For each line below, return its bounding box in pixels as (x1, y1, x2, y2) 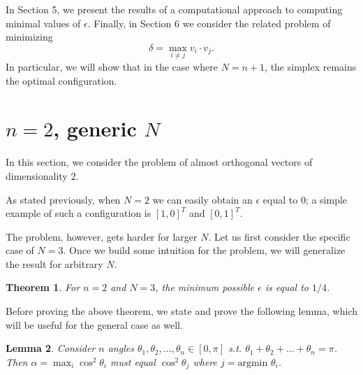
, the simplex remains (265, 59, 357, 73)
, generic (53, 114, 137, 143)
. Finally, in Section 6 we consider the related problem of (87, 15, 331, 30)
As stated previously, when (6, 192, 121, 206)
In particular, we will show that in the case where (6, 59, 218, 73)
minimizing (6, 29, 53, 44)
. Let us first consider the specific (208, 229, 350, 243)
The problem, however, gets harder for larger (6, 229, 198, 243)
